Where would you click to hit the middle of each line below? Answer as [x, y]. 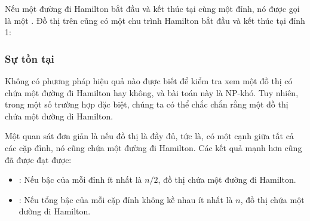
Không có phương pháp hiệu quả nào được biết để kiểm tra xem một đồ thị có [149, 81]
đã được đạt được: [38, 159]
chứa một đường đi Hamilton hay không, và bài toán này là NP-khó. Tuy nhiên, [152, 92]
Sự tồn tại [30, 58]
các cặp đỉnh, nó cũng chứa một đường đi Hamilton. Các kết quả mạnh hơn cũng [154, 147]
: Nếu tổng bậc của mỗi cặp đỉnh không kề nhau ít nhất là [126, 199]
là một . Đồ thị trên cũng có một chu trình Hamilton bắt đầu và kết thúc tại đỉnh [155, 20]
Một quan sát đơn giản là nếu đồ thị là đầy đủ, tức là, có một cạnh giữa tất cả [149, 136]
